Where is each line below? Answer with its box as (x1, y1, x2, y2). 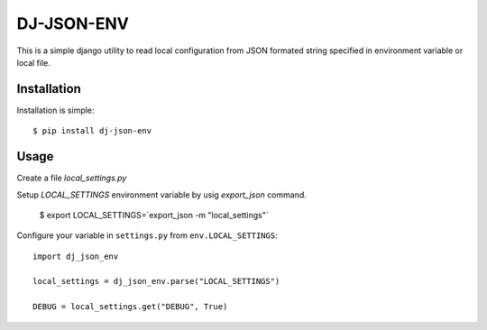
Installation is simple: (16, 105, 95, 115)
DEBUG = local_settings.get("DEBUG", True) (32, 302, 228, 312)
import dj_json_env (32, 251, 119, 261)
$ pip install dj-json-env (32, 126, 152, 136)
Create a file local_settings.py (16, 172, 127, 184)
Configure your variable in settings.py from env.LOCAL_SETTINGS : (16, 230, 279, 241)
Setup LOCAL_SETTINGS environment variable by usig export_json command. (16, 189, 307, 200)
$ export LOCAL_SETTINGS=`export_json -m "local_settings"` (39, 209, 270, 220)
